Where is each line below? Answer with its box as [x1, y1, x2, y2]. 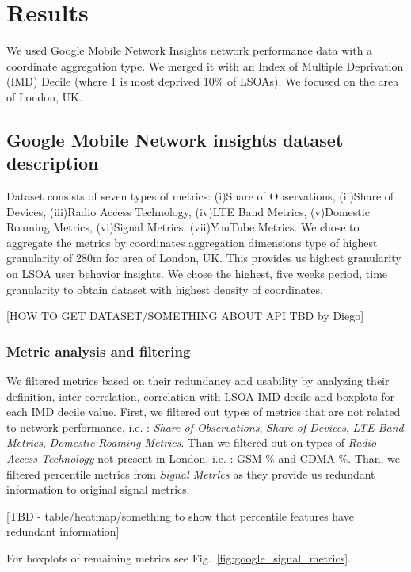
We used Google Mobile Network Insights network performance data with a [6, 42, 373, 59]
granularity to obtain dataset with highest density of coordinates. [6, 280, 323, 297]
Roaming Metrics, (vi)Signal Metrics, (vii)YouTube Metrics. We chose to [6, 219, 360, 235]
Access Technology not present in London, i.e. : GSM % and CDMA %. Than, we [6, 450, 400, 467]
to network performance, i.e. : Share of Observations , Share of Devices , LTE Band [6, 418, 404, 435]
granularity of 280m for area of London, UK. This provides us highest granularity [6, 250, 401, 266]
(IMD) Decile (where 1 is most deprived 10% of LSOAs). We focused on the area [6, 73, 399, 90]
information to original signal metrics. [6, 481, 190, 498]
